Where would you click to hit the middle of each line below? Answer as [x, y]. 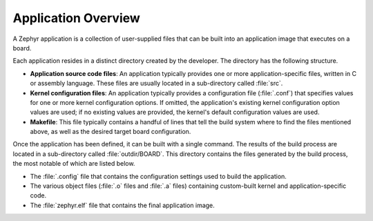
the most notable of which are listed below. [74, 164]
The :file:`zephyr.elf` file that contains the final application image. [123, 205]
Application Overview [77, 18]
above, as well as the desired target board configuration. [111, 132]
